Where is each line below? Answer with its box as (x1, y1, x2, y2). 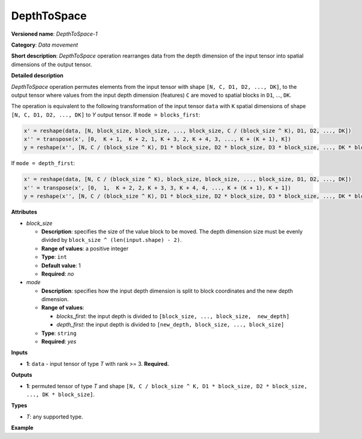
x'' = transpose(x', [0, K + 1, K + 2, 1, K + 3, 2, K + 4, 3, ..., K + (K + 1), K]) (24, 136, 291, 143)
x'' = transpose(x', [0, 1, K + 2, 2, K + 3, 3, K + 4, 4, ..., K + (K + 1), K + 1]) (24, 184, 291, 191)
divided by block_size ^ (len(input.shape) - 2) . (41, 236, 182, 244)
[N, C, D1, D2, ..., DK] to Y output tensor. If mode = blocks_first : (11, 111, 200, 118)
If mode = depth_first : (11, 160, 75, 167)
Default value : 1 (41, 262, 81, 269)
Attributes (11, 209, 37, 216)
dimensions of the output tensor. (11, 60, 92, 68)
